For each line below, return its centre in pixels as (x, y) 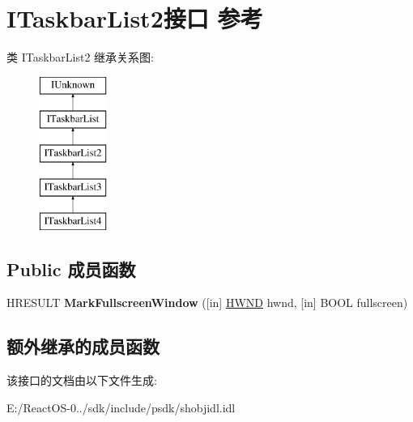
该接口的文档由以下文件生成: (82, 380)
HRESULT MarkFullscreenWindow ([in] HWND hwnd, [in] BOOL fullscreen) (207, 303)
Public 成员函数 (71, 269)
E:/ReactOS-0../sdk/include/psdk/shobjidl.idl (121, 407)
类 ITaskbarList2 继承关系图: (80, 57)
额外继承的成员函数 (83, 346)
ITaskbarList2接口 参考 (135, 18)
